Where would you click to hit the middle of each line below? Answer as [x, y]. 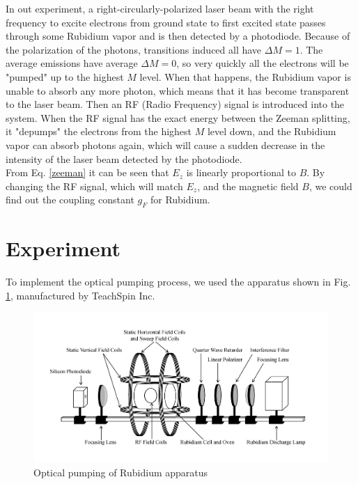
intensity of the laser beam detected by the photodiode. [124, 158]
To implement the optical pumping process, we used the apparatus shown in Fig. [178, 282]
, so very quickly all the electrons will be [263, 63]
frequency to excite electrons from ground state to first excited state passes [166, 22]
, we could [330, 186]
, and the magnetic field [248, 186]
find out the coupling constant [70, 200]
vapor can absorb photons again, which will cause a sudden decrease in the [165, 145]
